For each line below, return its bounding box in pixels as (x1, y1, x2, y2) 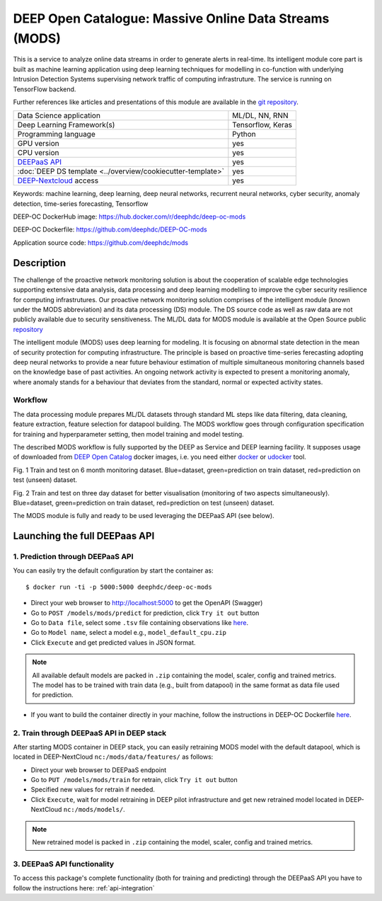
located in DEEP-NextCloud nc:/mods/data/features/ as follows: (13, 752, 214, 761)
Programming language (17, 130, 95, 139)
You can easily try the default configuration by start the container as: (13, 566, 214, 575)
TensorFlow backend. (13, 85, 76, 93)
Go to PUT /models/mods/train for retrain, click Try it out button (30, 776, 238, 784)
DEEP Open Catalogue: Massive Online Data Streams (13, 11, 330, 26)
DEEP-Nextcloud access (17, 176, 99, 185)
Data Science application (17, 110, 100, 120)
